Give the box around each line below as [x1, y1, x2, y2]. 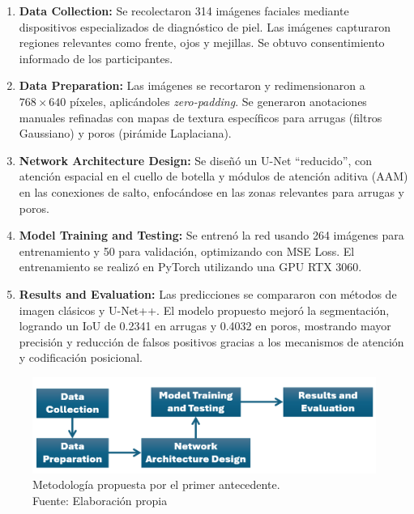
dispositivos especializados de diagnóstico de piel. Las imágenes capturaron [19, 18, 391, 35]
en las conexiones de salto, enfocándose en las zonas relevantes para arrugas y [19, 183, 404, 200]
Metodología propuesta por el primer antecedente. [32, 476, 280, 493]
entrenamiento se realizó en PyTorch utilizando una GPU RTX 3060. [19, 258, 362, 275]
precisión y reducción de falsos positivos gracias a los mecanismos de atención [19, 333, 404, 350]
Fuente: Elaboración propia [32, 491, 168, 508]
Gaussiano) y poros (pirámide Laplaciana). [19, 125, 232, 142]
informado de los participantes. [19, 49, 173, 66]
